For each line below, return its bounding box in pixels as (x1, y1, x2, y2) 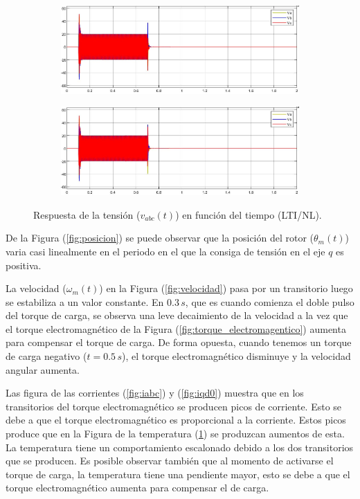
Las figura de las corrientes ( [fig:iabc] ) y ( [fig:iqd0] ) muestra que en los (6, 385, 304, 400)
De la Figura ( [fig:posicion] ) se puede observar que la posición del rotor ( (6, 230, 314, 245)
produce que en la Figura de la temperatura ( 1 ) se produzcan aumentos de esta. (6, 426, 345, 441)
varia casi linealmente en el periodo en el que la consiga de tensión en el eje (6, 244, 325, 258)
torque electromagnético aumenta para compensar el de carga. (6, 480, 269, 495)
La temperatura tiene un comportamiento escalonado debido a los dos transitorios (6, 439, 354, 454)
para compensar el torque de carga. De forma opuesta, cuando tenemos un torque (6, 335, 352, 350)
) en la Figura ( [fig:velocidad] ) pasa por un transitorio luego (99, 281, 353, 296)
